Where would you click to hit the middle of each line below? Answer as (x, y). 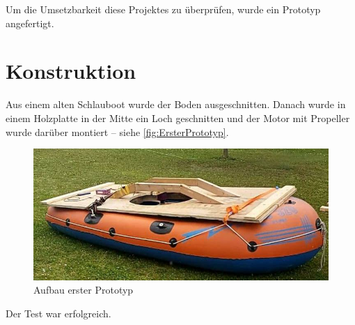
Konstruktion (71, 71)
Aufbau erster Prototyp (84, 290)
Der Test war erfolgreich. (58, 313)
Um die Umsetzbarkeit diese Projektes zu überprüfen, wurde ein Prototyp (163, 9)
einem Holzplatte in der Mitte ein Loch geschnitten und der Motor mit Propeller (178, 118)
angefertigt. (30, 23)
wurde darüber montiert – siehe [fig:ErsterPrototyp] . (117, 131)
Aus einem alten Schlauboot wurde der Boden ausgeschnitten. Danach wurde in (176, 104)
